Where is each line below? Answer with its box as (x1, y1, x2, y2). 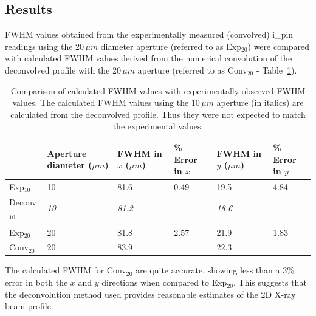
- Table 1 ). (256, 63, 297, 76)
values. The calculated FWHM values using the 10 (12, 96, 200, 109)
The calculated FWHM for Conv (5, 264, 126, 276)
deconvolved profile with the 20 (5, 63, 121, 76)
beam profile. (5, 300, 53, 312)
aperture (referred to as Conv (137, 63, 247, 76)
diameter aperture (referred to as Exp (100, 39, 241, 52)
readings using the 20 (5, 39, 84, 52)
